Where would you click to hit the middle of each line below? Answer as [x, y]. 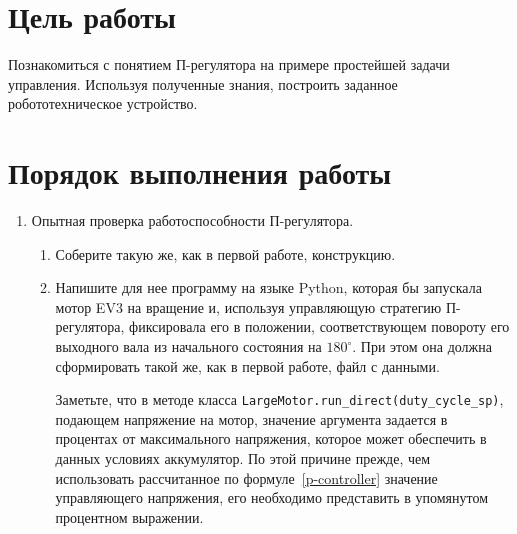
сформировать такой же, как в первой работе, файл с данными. [247, 365]
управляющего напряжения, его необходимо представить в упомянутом [272, 497]
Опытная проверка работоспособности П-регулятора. [192, 220]
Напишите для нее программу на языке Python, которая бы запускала [268, 287]
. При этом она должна [422, 346]
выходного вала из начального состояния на [188, 346]
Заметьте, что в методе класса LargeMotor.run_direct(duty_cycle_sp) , [279, 399]
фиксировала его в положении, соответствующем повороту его [319, 326]
